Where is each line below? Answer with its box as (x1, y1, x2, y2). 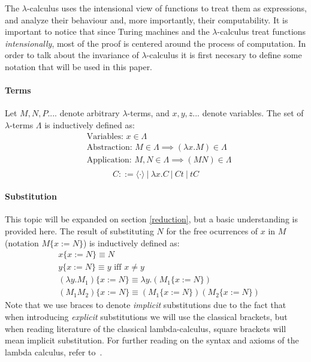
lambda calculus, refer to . (5, 345, 102, 358)
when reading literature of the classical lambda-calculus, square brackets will (5, 322, 286, 334)
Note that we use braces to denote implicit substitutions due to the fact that (5, 298, 286, 311)
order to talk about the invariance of (5, 49, 139, 61)
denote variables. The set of (202, 107, 304, 119)
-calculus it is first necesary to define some (146, 49, 302, 61)
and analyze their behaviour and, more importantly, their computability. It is (5, 13, 288, 26)
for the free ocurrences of (166, 225, 258, 237)
